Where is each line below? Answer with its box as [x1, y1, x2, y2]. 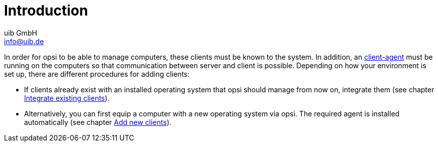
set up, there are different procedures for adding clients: [4, 69, 190, 78]
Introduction [4, 2, 88, 19]
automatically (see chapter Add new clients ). [24, 117, 172, 126]
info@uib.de [4, 37, 44, 46]
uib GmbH [4, 28, 37, 37]
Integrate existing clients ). [24, 93, 110, 102]
